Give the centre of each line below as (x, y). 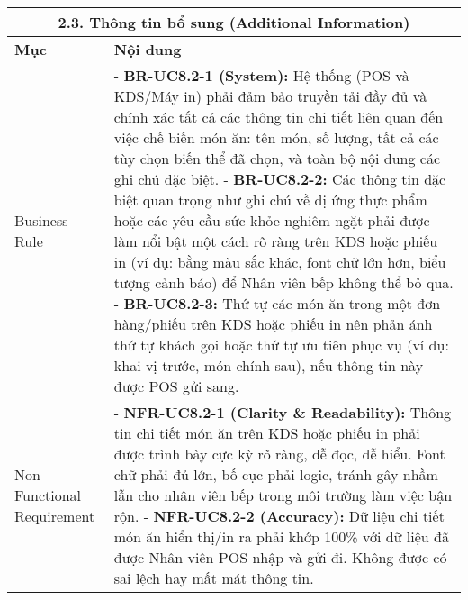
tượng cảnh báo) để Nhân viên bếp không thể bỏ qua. (283, 282)
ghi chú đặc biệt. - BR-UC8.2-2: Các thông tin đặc (280, 179)
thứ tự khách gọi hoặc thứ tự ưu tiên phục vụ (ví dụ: (281, 345)
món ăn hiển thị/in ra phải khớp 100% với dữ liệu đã (281, 536)
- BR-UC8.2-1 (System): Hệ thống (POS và (261, 75)
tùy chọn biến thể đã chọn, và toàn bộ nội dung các (277, 158)
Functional (48, 495)
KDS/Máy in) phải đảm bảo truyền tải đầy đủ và (270, 96)
